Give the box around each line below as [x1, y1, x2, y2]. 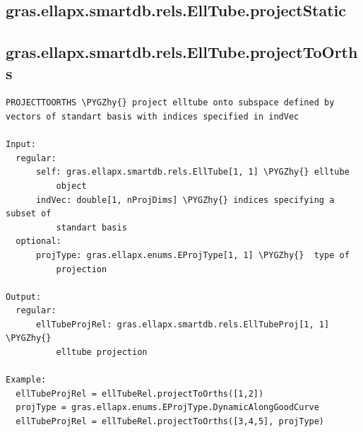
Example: [6, 375, 47, 385]
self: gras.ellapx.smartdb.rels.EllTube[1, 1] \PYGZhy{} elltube [35, 167, 350, 177]
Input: [6, 139, 36, 150]
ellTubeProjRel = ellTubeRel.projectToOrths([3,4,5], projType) [16, 416, 325, 427]
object [56, 180, 87, 191]
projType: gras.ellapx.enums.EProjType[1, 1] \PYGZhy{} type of [35, 250, 350, 260]
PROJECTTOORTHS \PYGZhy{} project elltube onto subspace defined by [6, 98, 335, 108]
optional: [16, 236, 61, 247]
